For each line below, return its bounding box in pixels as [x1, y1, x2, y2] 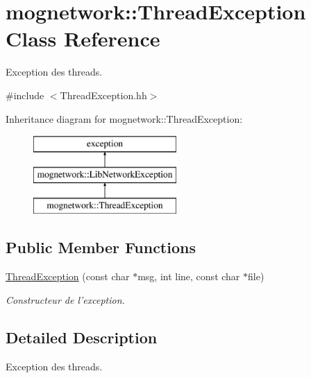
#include [6, 87, 44, 102]
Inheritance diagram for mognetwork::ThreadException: [6, 111, 243, 126]
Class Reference [6, 24, 160, 53]
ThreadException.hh [60, 87, 147, 102]
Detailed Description [6, 326, 158, 347]
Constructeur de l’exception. [6, 292, 125, 307]
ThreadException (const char [6, 269, 130, 284]
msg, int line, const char [137, 269, 240, 284]
